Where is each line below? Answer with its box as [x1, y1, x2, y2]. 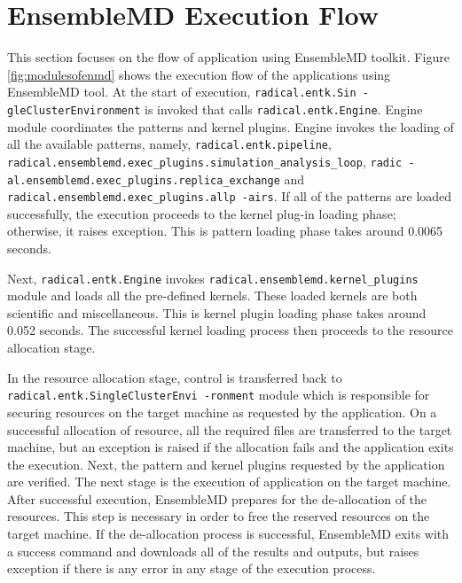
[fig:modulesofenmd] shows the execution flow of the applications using [7, 65, 391, 83]
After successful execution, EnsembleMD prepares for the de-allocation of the [7, 489, 427, 508]
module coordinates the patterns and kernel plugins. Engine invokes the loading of [7, 117, 454, 136]
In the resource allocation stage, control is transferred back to [7, 368, 342, 386]
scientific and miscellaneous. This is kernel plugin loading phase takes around [7, 303, 427, 322]
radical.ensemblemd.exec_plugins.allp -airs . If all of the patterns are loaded [7, 187, 452, 206]
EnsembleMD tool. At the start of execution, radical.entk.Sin [7, 82, 356, 101]
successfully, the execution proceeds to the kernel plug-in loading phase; [7, 204, 396, 222]
